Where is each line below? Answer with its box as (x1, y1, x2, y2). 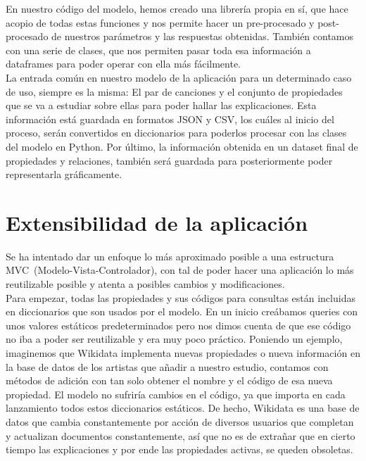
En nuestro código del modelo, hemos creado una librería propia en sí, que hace (6, 1, 348, 15)
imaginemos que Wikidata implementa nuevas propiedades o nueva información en (6, 346, 360, 360)
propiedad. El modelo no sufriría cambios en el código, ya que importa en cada (6, 386, 346, 401)
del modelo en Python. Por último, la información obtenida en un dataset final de (6, 139, 358, 153)
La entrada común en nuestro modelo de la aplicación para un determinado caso (6, 70, 352, 84)
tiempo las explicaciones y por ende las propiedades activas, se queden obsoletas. (6, 442, 353, 457)
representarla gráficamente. (6, 167, 122, 182)
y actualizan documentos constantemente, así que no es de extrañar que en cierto (6, 428, 355, 443)
